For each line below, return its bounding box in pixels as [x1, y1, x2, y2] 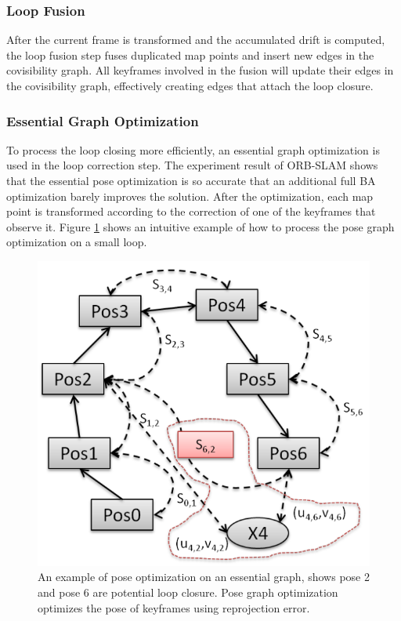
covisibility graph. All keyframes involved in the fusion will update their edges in [6, 62, 394, 78]
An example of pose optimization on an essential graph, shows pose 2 [38, 568, 370, 585]
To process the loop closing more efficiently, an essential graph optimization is [6, 141, 380, 158]
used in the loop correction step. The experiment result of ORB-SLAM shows [6, 157, 378, 173]
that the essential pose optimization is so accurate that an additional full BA [6, 172, 376, 188]
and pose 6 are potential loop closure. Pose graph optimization [38, 583, 338, 600]
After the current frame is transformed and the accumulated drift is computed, [6, 31, 385, 48]
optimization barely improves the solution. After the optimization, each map [6, 187, 374, 204]
